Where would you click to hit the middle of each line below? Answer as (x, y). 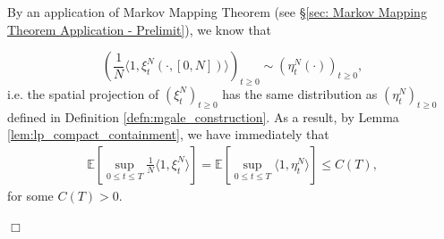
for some (30, 195)
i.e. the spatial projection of (83, 93)
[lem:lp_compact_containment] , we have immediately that (168, 134)
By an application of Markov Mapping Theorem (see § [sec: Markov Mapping (217, 12)
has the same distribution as (300, 93)
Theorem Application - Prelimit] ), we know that (140, 29)
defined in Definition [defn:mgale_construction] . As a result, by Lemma (203, 116)
